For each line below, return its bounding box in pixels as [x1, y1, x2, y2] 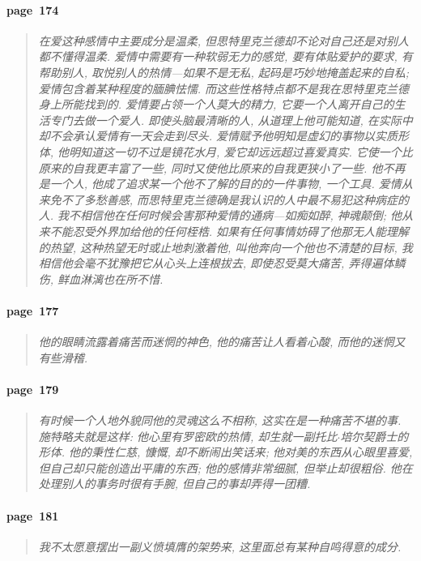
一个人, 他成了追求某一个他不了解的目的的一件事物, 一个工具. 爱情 [49, 175, 402, 192]
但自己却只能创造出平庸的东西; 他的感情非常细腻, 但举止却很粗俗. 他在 [38, 459, 413, 476]
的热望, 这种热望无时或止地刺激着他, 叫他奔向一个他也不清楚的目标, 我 [38, 238, 413, 255]
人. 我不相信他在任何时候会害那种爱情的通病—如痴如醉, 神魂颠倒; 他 [38, 207, 402, 224]
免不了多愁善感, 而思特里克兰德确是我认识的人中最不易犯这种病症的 [49, 191, 410, 208]
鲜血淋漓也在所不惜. [57, 270, 164, 287]
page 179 [6, 380, 59, 397]
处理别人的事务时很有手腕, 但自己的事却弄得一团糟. [38, 475, 311, 492]
